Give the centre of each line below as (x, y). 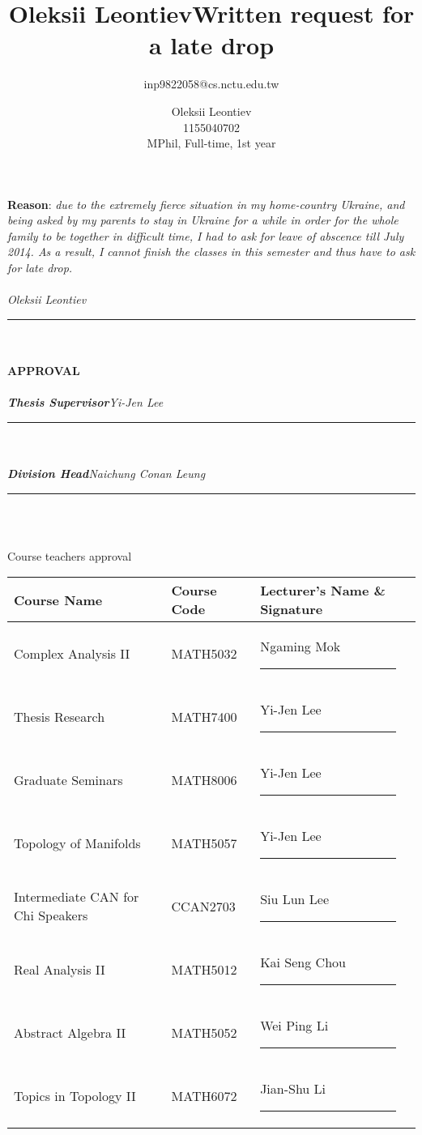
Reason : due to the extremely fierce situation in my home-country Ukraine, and (206, 204)
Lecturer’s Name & (323, 591)
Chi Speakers (51, 915)
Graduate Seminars (68, 779)
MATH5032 (204, 653)
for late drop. (40, 268)
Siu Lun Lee (295, 899)
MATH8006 (204, 779)
